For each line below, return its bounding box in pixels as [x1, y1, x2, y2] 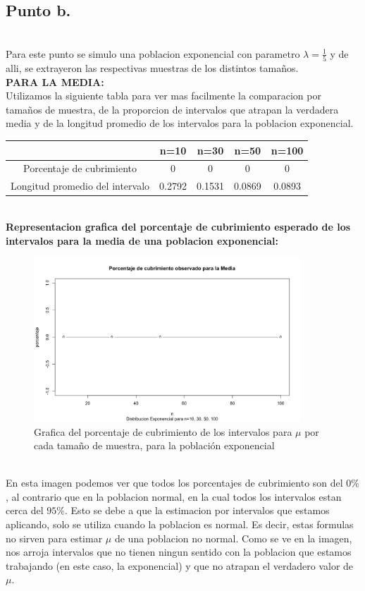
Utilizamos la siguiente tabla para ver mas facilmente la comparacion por [6, 88, 321, 103]
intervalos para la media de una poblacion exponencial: [6, 233, 278, 248]
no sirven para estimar [6, 530, 103, 545]
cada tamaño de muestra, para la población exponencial [34, 438, 275, 453]
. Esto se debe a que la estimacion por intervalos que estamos [65, 503, 330, 518]
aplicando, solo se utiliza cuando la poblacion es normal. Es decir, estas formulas [6, 517, 354, 532]
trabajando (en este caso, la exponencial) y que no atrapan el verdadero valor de [6, 558, 354, 573]
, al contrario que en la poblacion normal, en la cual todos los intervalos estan [6, 489, 342, 504]
